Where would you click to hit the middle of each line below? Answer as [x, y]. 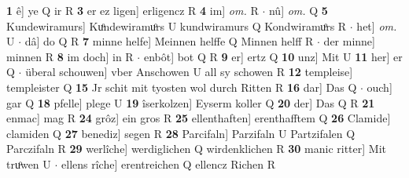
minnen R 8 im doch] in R [70, 56]
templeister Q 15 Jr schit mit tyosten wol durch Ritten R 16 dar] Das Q [182, 87]
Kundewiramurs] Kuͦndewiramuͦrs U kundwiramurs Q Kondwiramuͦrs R [177, 25]
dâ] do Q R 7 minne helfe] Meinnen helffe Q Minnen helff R [169, 41]
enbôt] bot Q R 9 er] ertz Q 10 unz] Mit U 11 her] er [273, 56]
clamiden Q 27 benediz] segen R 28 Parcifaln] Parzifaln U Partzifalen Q [181, 133]
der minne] [349, 41]
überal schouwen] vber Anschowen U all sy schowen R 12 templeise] [189, 72]
